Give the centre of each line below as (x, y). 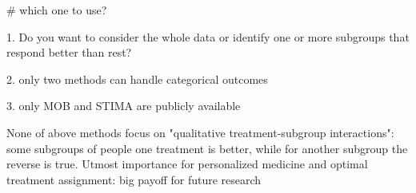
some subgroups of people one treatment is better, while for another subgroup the (207, 148)
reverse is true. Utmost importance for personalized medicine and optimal (187, 164)
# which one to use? (57, 10)
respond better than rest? (69, 52)
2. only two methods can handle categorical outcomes (137, 79)
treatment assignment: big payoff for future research (134, 179)
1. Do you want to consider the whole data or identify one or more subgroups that (208, 36)
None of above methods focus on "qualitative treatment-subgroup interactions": (200, 132)
